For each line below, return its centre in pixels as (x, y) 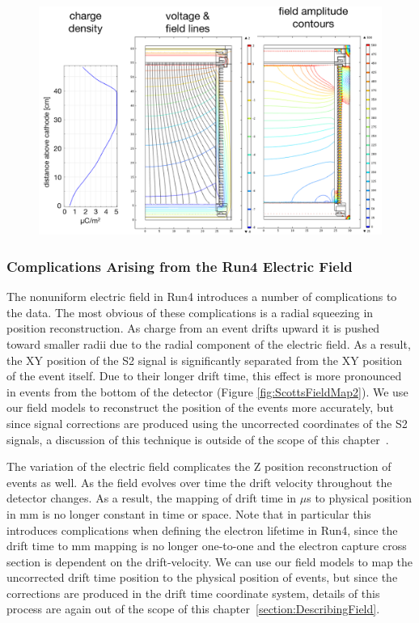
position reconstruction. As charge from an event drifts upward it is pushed (193, 328)
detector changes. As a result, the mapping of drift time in (152, 498)
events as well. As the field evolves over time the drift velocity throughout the (199, 482)
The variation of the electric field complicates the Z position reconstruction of (199, 466)
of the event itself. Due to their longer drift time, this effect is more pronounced (204, 376)
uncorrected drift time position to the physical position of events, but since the (202, 577)
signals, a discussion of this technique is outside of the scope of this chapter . (198, 439)
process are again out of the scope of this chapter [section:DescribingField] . (193, 609)
